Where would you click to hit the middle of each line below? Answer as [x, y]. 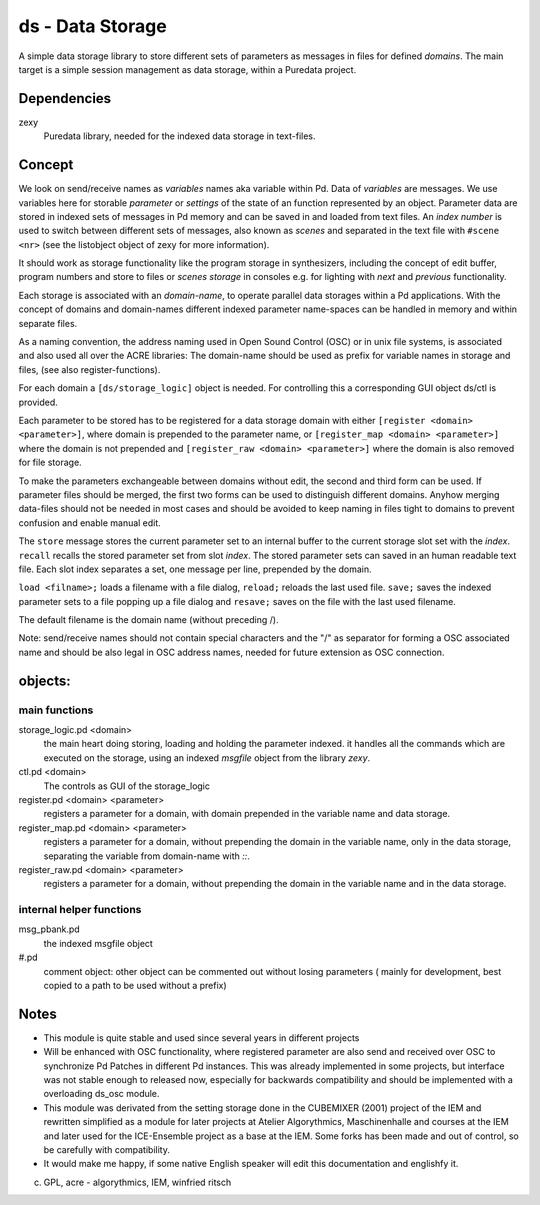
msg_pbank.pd [49, 929]
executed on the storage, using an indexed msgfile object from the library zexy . [207, 757]
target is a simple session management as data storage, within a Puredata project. [187, 69]
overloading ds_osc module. [101, 1094]
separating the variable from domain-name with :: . [146, 856]
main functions [56, 710]
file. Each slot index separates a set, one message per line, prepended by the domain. [195, 569]
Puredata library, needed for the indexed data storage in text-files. [179, 136]
